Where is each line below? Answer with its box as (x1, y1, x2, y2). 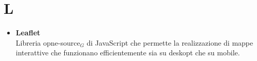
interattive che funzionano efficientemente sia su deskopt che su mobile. (15, 47, 240, 58)
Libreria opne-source (15, 37, 80, 48)
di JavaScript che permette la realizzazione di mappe (86, 37, 253, 48)
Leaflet (15, 27, 41, 38)
